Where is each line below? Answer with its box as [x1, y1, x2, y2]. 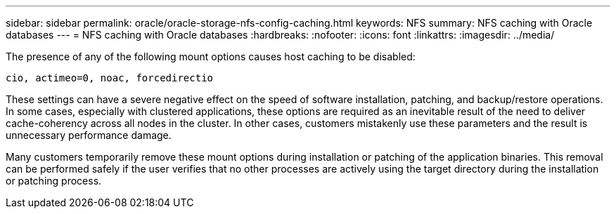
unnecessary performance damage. [6, 129, 172, 141]
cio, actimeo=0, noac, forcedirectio [6, 72, 214, 83]
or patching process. [6, 175, 102, 187]
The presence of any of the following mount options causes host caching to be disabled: [6, 51, 416, 62]
